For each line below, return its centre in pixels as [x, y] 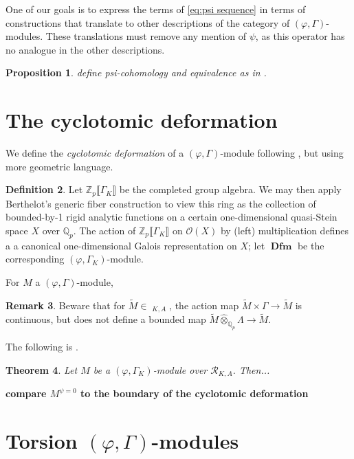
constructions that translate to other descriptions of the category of [148, 22]
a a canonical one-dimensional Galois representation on [121, 245]
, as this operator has [300, 36]
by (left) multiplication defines [284, 230]
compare [26, 393]
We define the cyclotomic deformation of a [95, 153]
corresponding [35, 259]
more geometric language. [59, 166]
